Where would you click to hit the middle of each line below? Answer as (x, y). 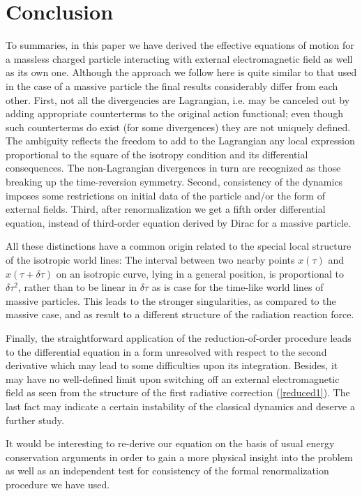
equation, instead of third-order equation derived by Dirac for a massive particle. (179, 222)
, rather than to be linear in (78, 287)
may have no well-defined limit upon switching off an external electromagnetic (173, 378)
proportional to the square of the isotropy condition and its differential (157, 154)
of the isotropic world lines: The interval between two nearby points (150, 260)
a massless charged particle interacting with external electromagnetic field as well (179, 58)
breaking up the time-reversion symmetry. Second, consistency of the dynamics (174, 182)
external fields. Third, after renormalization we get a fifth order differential (166, 209)
